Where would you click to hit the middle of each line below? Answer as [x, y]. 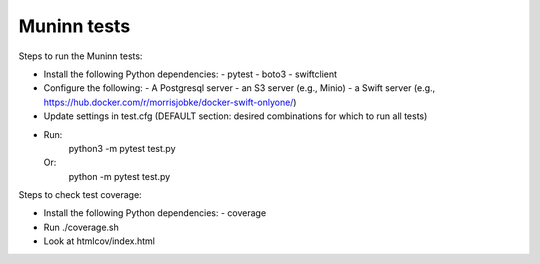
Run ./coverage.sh [81, 227]
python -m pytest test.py [119, 176]
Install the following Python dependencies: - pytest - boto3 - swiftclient [190, 74]
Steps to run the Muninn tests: [80, 56]
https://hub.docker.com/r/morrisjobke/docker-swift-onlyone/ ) [170, 102]
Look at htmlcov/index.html [99, 241]
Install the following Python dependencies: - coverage [155, 213]
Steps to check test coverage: [80, 195]
